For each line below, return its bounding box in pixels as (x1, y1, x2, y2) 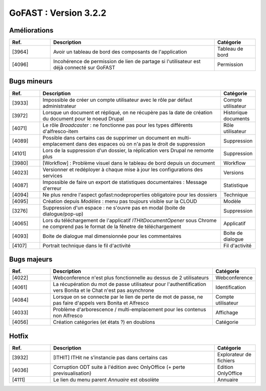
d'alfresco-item (42, 128, 79, 135)
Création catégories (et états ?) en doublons (53, 319, 155, 325)
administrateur (42, 103, 76, 109)
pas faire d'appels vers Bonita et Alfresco (53, 300, 149, 307)
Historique (223, 109, 248, 116)
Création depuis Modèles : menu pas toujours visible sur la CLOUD (42, 198, 197, 205)
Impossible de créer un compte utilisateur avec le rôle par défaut (42, 96, 193, 103)
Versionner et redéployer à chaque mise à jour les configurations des (42, 166, 203, 173)
